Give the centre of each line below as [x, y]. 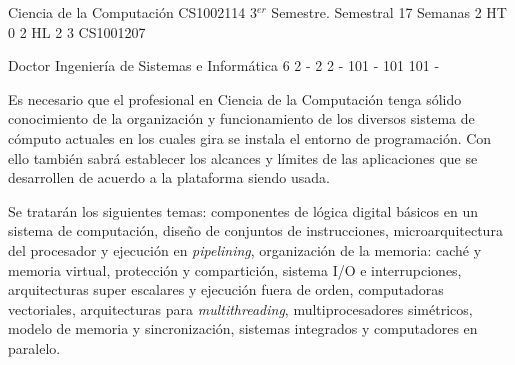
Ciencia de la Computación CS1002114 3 [132, 12]
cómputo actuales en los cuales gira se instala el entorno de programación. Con [250, 137]
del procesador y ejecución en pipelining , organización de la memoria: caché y [245, 249]
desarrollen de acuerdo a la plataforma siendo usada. [169, 177]
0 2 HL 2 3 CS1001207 [77, 31]
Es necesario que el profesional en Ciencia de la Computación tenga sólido [235, 98]
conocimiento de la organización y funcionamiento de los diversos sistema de [241, 118]
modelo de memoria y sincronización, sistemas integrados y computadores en [243, 328]
